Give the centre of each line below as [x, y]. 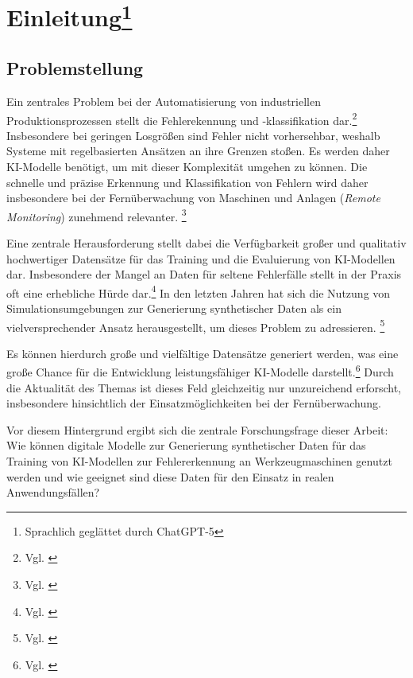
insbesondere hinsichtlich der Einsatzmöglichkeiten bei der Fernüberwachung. [194, 403]
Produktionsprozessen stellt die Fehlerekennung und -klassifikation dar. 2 [182, 119]
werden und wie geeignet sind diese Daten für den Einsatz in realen [170, 476]
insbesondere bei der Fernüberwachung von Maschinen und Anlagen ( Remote [193, 198]
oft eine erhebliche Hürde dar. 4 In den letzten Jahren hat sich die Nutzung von [199, 291]
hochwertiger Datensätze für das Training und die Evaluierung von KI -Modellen [201, 258]
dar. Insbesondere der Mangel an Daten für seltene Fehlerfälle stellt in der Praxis [204, 274]
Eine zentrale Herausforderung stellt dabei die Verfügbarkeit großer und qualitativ [206, 242]
